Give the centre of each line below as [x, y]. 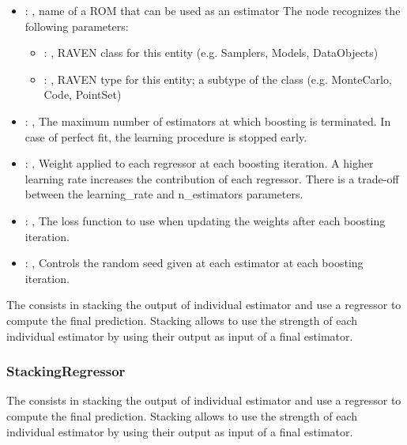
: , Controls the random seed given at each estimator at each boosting [194, 263]
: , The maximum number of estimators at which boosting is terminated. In [208, 121]
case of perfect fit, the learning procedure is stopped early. [166, 136]
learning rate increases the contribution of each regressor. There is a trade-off [212, 178]
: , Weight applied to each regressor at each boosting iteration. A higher [199, 163]
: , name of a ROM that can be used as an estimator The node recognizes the [213, 10]
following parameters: [77, 26]
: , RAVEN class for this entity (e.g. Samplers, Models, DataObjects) [211, 53]
